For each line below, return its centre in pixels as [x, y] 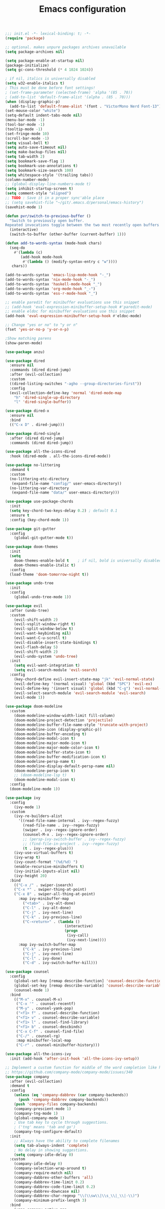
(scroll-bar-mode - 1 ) [27, 138]
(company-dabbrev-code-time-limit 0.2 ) [55, 1187]
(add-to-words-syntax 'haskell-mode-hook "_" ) [54, 284]
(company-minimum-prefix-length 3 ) [50, 1201]
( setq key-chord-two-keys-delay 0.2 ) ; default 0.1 [64, 511]
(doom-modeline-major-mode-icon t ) [50, 743]
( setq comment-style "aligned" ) [38, 193]
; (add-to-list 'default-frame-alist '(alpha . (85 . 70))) [68, 97]
